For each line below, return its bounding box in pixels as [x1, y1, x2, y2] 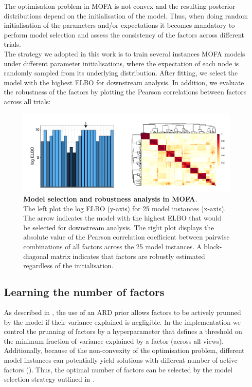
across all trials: [4, 96, 51, 106]
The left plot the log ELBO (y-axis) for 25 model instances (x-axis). [23, 203, 226, 213]
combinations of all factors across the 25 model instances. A [23, 241, 202, 251]
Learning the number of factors [4, 284, 164, 299]
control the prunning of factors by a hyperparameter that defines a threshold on [4, 326, 242, 336]
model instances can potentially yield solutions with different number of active [4, 354, 237, 365]
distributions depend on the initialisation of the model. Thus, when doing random [4, 10, 248, 20]
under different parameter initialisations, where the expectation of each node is [4, 58, 239, 68]
